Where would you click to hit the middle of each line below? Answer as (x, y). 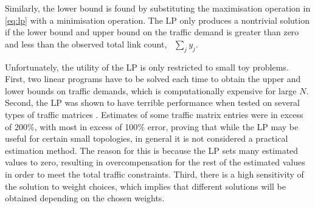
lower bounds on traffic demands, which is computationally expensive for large (151, 90)
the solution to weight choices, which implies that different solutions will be (146, 186)
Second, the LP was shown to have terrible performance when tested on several (153, 102)
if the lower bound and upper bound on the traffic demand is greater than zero (152, 32)
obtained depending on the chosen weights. (85, 198)
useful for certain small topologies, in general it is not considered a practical (147, 138)
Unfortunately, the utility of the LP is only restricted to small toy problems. (147, 67)
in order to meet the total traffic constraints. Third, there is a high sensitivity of (154, 174)
